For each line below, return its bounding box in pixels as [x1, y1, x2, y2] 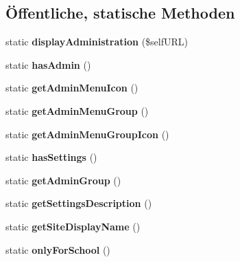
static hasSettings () [5, 150, 97, 164]
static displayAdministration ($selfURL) [5, 34, 189, 49]
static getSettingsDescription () [5, 196, 152, 210]
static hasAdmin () [5, 57, 91, 72]
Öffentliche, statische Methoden [5, 2, 235, 23]
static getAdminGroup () [5, 173, 121, 187]
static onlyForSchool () [5, 242, 110, 256]
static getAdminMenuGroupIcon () [5, 127, 169, 141]
